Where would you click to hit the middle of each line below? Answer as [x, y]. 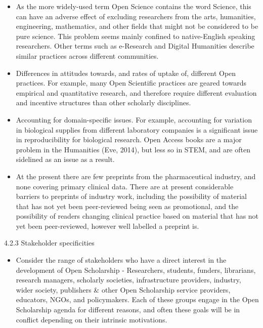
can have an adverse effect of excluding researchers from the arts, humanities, [136, 16]
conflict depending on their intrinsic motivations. [92, 319]
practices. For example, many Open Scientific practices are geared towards [131, 83]
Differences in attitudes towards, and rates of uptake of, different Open [126, 73]
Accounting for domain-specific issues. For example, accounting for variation [134, 119]
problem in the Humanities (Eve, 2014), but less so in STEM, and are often [133, 149]
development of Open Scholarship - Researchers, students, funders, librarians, [136, 270]
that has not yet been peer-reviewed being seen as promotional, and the [127, 206]
